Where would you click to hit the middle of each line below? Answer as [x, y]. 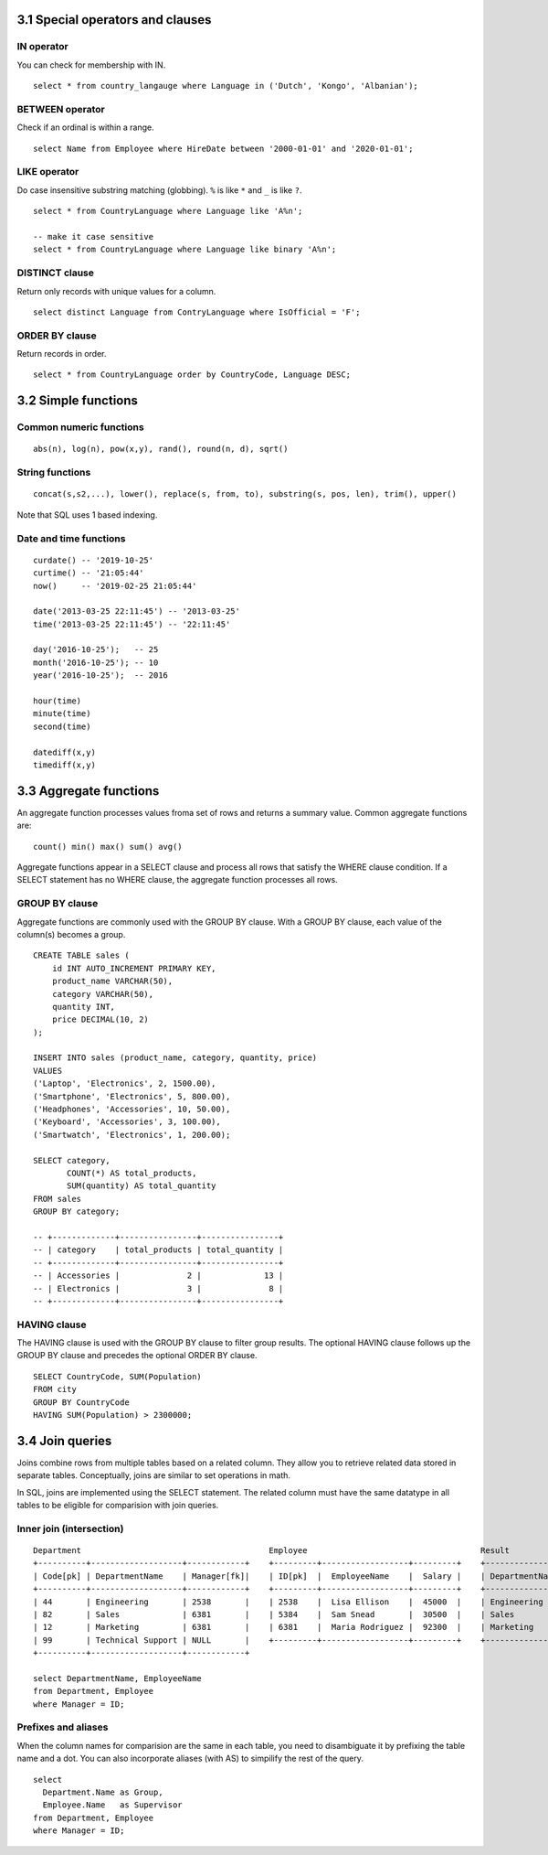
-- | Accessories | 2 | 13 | [158, 1276]
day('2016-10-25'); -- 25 [96, 650]
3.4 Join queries [64, 1441]
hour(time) [58, 701]
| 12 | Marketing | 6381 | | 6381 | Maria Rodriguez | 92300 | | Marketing [284, 1627]
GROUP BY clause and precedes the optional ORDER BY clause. [137, 1356]
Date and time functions [71, 538]
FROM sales [58, 1199]
